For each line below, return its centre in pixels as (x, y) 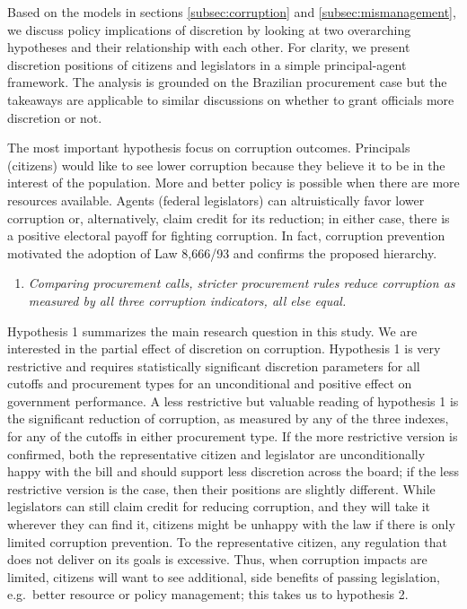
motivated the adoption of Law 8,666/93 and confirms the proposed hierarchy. (222, 252)
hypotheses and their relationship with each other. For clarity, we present (209, 47)
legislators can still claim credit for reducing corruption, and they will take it (219, 506)
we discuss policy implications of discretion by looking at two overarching (209, 29)
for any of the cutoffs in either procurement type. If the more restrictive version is (233, 436)
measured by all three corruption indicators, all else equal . (187, 300)
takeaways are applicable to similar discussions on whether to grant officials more (231, 99)
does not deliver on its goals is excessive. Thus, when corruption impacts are (217, 559)
